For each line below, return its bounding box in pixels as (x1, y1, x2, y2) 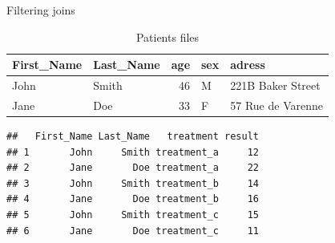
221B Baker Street (230, 77, 321, 94)
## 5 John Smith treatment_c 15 (6, 209, 259, 221)
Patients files (135, 28, 200, 45)
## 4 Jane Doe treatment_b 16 (6, 193, 259, 205)
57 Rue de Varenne (230, 96, 323, 113)
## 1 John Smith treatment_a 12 (6, 146, 259, 158)
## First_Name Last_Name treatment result (6, 130, 259, 142)
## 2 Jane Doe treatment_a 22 (6, 162, 259, 174)
